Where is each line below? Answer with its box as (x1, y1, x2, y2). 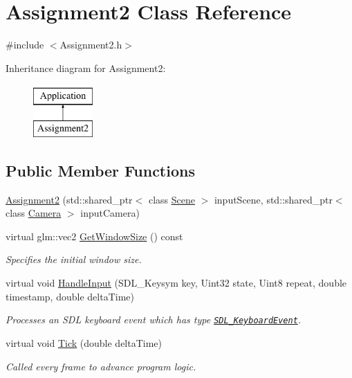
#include (6, 37, 44, 52)
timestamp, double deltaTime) (6, 289, 134, 303)
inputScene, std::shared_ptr (214, 192, 333, 206)
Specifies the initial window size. (6, 252, 142, 267)
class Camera (6, 206, 62, 220)
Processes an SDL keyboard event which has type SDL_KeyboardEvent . (6, 312, 302, 327)
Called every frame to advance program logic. (6, 359, 196, 373)
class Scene (148, 192, 195, 206)
